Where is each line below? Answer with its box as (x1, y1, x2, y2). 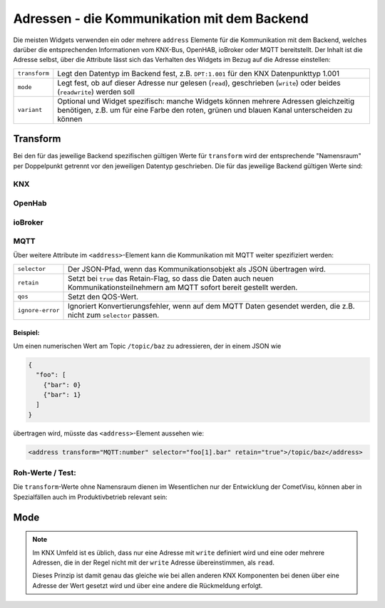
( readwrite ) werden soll (57, 86, 135, 96)
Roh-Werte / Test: (13, 468, 76, 478)
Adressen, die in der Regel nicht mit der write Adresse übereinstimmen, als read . (32, 558, 274, 567)
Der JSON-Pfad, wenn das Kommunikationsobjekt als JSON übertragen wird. (68, 264, 326, 274)
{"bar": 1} (43, 391, 81, 398)
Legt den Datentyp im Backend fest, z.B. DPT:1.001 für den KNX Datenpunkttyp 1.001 (57, 68, 340, 78)
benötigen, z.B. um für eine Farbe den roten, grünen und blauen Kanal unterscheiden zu (57, 105, 353, 115)
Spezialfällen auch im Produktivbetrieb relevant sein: (13, 493, 168, 501)
